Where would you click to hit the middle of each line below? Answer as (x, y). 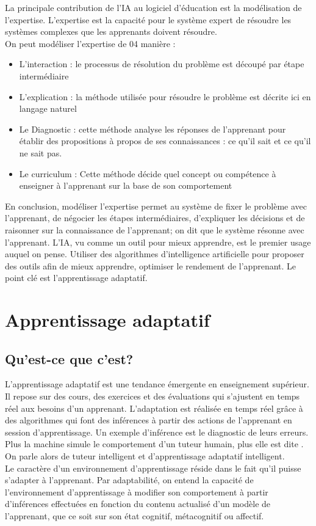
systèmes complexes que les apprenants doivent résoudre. (111, 31)
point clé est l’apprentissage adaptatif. (76, 278)
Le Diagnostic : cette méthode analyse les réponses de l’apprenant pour (153, 129)
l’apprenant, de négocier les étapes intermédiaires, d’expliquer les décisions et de (155, 218)
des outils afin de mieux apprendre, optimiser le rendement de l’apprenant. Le (151, 265)
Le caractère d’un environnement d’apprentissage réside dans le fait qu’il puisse (153, 468)
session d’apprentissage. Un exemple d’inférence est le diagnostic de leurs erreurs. (157, 432)
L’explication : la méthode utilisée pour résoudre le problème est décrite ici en (165, 96)
